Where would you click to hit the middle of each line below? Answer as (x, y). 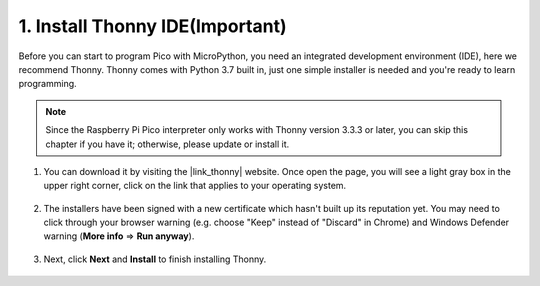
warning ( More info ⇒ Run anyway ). (119, 236)
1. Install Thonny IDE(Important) (152, 26)
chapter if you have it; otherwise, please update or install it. (167, 144)
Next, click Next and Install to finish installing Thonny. (155, 259)
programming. (47, 84)
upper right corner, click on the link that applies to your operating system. (195, 186)
